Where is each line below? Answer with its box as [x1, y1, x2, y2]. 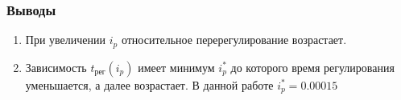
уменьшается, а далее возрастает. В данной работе [25, 76, 274, 93]
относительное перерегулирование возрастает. [121, 31, 347, 48]
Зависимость [25, 58, 87, 75]
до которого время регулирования [230, 58, 395, 75]
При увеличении [25, 31, 106, 48]
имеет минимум [138, 58, 215, 75]
